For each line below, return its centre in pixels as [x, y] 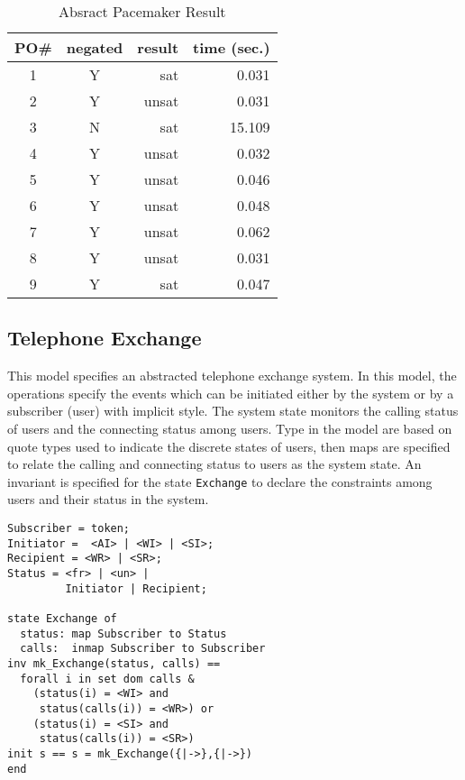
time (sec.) [232, 47]
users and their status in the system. [108, 499]
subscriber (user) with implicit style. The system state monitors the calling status [233, 411]
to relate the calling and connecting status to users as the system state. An [214, 464]
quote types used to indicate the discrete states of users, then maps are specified [229, 446]
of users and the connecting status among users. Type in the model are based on [230, 428]
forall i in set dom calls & [107, 679]
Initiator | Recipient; [136, 588]
